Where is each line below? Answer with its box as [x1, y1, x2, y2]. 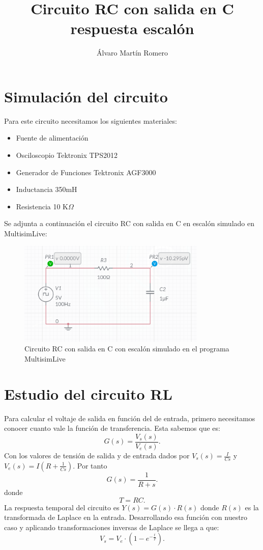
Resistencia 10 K [16, 201, 69, 211]
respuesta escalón [70, 18, 194, 39]
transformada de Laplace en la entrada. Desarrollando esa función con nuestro [4, 512, 248, 522]
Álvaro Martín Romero [97, 47, 168, 58]
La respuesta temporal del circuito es [4, 502, 120, 512]
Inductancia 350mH [16, 184, 77, 195]
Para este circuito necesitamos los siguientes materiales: [4, 115, 177, 126]
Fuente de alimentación [16, 132, 89, 143]
